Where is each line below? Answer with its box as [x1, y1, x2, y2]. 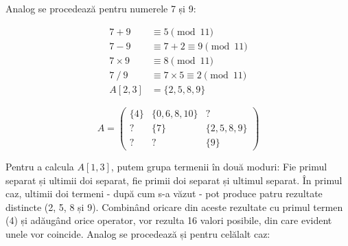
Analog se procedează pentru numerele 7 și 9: [5, 1, 196, 15]
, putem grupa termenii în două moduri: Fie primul [111, 159, 327, 173]
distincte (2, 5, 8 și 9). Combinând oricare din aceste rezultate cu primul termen [5, 199, 343, 214]
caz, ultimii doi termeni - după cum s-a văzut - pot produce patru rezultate [5, 186, 323, 201]
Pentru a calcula [5, 159, 74, 173]
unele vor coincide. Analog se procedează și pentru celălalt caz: [5, 226, 270, 241]
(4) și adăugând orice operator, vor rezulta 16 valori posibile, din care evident [5, 213, 332, 227]
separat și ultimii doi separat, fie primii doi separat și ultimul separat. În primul [5, 172, 343, 187]
